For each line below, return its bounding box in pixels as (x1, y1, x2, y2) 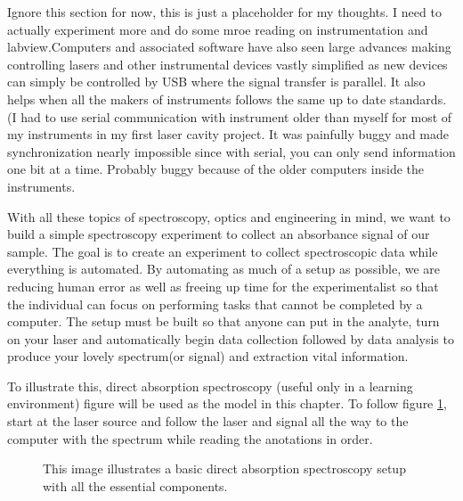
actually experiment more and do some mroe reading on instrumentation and (7, 20, 428, 38)
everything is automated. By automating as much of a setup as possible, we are (7, 259, 441, 278)
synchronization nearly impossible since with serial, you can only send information (7, 142, 456, 160)
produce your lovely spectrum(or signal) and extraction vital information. (7, 347, 409, 365)
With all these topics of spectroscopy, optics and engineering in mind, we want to (7, 207, 451, 226)
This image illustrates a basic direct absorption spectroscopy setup (43, 459, 406, 478)
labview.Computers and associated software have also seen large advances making (7, 37, 451, 56)
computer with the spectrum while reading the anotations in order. (7, 429, 373, 448)
